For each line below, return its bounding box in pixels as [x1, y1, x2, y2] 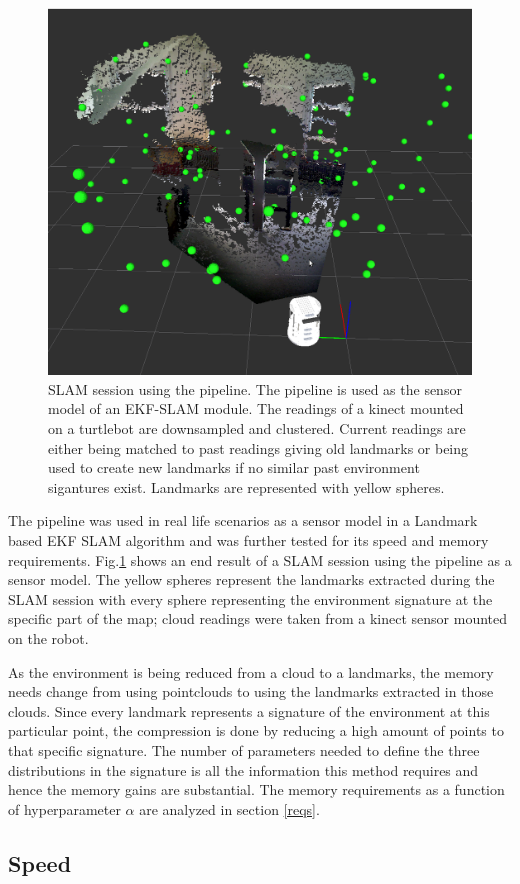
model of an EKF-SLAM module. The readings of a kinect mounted [48, 398, 464, 419]
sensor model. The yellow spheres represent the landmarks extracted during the [8, 569, 495, 590]
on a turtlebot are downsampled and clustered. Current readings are [48, 418, 466, 439]
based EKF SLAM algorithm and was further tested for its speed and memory [8, 530, 489, 551]
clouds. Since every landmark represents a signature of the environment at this [8, 700, 490, 721]
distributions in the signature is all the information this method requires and [8, 759, 479, 780]
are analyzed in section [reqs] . [139, 798, 320, 819]
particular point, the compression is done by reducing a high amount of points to [8, 720, 504, 741]
